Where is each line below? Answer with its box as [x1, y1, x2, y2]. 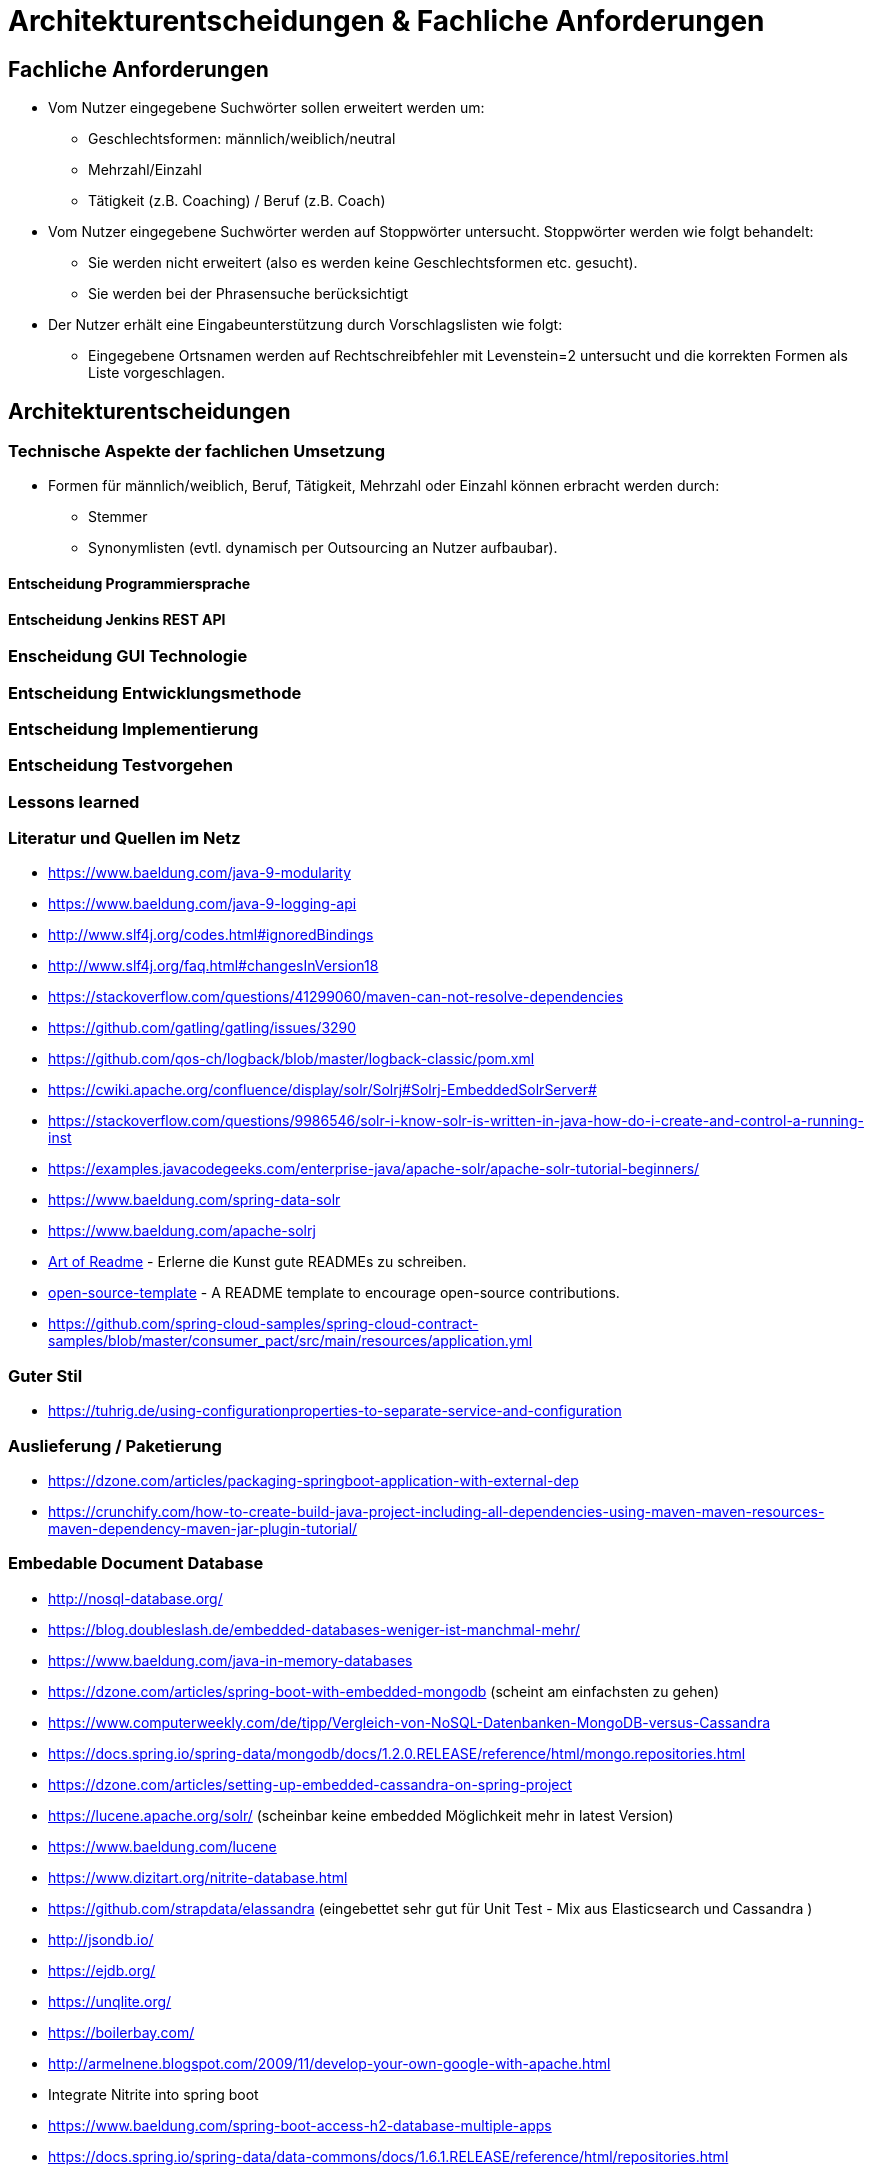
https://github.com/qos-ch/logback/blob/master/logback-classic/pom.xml [48, 1050, 535, 1068]
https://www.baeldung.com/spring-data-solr [48, 1191, 341, 1209]
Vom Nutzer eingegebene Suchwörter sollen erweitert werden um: [48, 99, 485, 117]
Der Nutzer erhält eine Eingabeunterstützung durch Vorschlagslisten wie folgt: [48, 316, 563, 334]
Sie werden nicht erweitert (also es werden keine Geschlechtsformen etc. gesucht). [88, 254, 638, 272]
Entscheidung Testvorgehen [8, 755, 233, 776]
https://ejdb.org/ [48, 1961, 156, 1979]
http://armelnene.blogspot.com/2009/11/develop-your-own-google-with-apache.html [48, 2054, 611, 2072]
